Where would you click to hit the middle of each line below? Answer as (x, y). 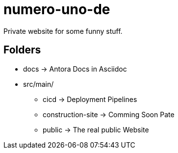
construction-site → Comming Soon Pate (109, 114)
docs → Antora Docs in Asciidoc (75, 69)
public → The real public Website (96, 129)
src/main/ (38, 84)
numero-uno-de (57, 9)
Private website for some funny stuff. (63, 31)
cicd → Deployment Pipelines (90, 99)
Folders (22, 50)
